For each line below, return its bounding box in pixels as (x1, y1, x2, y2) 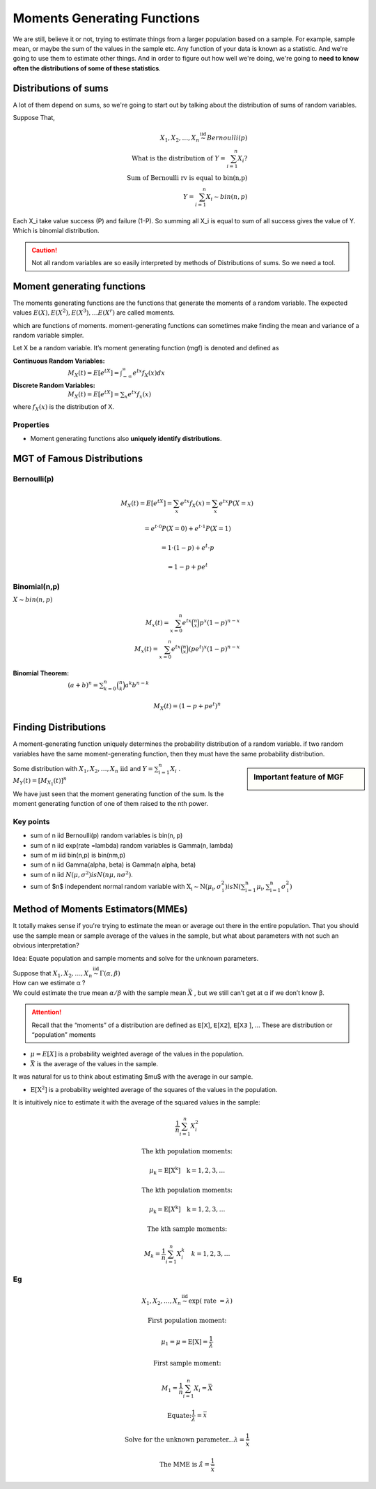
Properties (13, 419, 50, 429)
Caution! (31, 246, 58, 254)
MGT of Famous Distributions (13, 452, 143, 464)
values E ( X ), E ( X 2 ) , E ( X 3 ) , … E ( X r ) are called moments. (13, 308, 175, 317)
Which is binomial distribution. (13, 227, 100, 235)
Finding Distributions (13, 721, 107, 733)
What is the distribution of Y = (131, 154, 226, 163)
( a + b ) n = (68, 680, 99, 689)
